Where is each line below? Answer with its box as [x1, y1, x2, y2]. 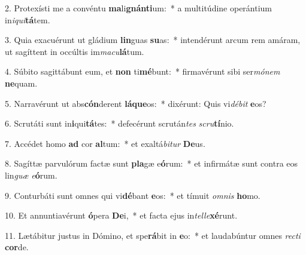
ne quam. [5, 76, 38, 89]
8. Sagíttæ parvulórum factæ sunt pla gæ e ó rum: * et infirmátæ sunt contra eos [5, 157, 298, 170]
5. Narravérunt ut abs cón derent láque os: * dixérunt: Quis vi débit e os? [5, 97, 266, 109]
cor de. [5, 241, 29, 253]
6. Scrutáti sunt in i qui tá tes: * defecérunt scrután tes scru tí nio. [5, 117, 234, 130]
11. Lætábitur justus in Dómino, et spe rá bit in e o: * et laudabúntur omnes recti [5, 229, 301, 241]
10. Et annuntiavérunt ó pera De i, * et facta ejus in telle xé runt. [5, 209, 238, 222]
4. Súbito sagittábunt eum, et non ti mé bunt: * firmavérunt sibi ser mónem [5, 65, 280, 78]
